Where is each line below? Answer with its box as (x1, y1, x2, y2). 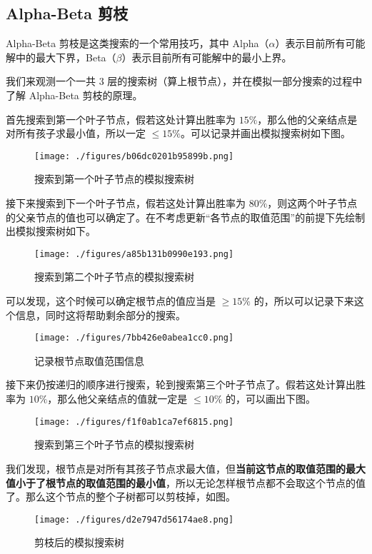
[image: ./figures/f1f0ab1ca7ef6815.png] (34, 416, 234, 427)
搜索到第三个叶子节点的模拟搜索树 (34, 437, 194, 452)
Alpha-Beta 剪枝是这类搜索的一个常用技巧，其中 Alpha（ (6, 36, 269, 51)
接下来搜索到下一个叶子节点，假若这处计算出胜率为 (6, 196, 246, 211)
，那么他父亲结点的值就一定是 (47, 391, 188, 406)
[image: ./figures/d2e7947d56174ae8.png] (34, 514, 234, 525)
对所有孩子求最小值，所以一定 (6, 126, 146, 141)
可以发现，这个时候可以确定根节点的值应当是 (6, 293, 216, 308)
